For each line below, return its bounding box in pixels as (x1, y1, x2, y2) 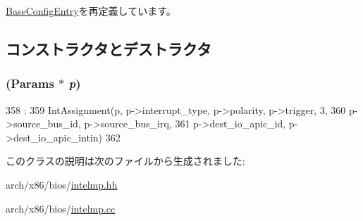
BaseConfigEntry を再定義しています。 (6, 4, 176, 18)
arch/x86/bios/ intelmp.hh (6, 177, 118, 191)
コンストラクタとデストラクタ (6, 37, 211, 59)
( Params (6, 75, 54, 92)
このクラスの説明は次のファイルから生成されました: (6, 153, 245, 168)
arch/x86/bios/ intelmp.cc (6, 201, 116, 215)
